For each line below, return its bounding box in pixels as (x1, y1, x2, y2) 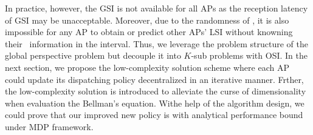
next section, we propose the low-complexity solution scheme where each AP (5, 61, 289, 73)
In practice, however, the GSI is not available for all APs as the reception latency (5, 2, 308, 14)
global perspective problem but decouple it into (5, 49, 181, 62)
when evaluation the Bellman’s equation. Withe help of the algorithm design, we (5, 96, 304, 109)
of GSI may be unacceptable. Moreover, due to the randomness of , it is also (5, 13, 289, 26)
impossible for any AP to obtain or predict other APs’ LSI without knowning (5, 25, 293, 38)
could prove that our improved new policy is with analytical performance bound (5, 108, 303, 121)
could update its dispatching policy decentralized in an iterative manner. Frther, (5, 73, 304, 85)
